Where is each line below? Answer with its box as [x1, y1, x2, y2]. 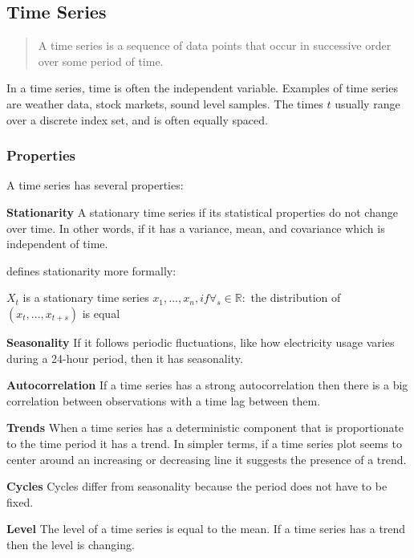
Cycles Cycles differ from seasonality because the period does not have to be [6, 478, 388, 495]
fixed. [6, 493, 34, 510]
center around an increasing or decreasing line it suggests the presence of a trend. [6, 450, 407, 467]
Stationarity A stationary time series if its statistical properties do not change [6, 203, 398, 220]
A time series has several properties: [6, 177, 184, 193]
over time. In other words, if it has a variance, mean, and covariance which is [6, 219, 385, 236]
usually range [335, 95, 400, 112]
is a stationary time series [22, 289, 149, 306]
